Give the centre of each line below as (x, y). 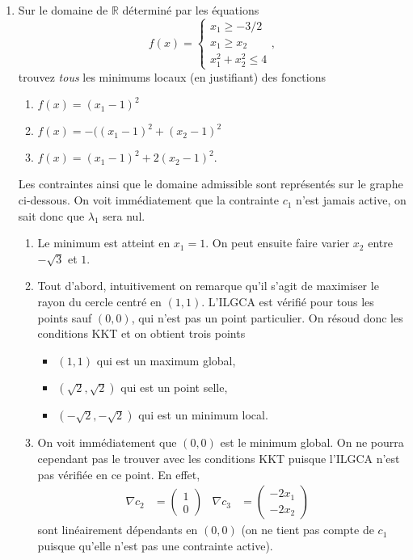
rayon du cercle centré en (99, 302)
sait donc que (51, 215)
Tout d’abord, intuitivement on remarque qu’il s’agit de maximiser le (208, 286)
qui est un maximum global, (166, 360)
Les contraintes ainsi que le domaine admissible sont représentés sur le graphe (211, 184)
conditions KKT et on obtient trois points (141, 333)
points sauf (65, 317)
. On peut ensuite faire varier (278, 243)
